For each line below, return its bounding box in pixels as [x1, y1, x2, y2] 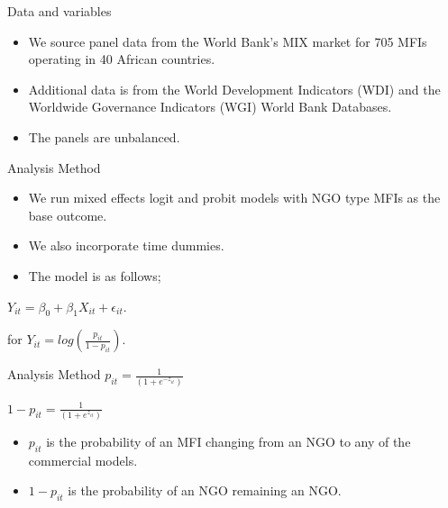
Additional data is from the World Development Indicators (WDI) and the [28, 79, 441, 98]
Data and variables [7, 2, 112, 20]
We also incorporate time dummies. [28, 236, 224, 255]
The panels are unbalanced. [28, 127, 180, 146]
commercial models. [28, 450, 138, 469]
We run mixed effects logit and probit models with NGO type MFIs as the [28, 188, 441, 207]
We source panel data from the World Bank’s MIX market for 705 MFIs [28, 32, 427, 50]
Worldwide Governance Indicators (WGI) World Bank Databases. [28, 97, 392, 116]
